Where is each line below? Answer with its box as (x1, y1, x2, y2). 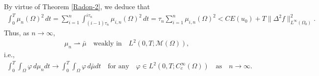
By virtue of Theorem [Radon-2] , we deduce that (4, 1, 150, 11)
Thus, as (4, 27, 29, 37)
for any (107, 63, 129, 70)
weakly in (93, 40, 122, 47)
